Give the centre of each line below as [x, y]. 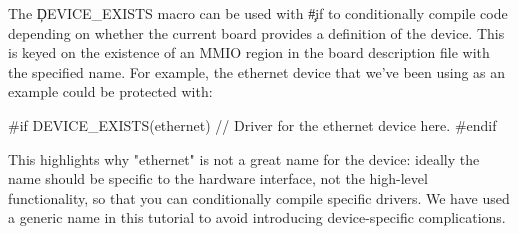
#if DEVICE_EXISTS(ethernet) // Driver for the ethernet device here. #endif [252, 124]
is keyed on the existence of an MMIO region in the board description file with [249, 52]
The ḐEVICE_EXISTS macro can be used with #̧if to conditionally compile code [258, 13]
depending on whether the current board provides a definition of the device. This [256, 32]
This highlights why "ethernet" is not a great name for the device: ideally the [244, 158]
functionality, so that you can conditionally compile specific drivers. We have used [259, 197]
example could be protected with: [110, 91]
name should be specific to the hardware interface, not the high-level [218, 178]
